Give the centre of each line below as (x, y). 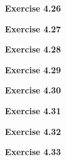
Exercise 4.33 (33, 152)
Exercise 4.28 (33, 49)
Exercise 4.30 (33, 90)
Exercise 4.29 (33, 69)
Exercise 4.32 (33, 131)
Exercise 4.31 (33, 110)
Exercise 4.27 (33, 28)
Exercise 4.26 (33, 8)
